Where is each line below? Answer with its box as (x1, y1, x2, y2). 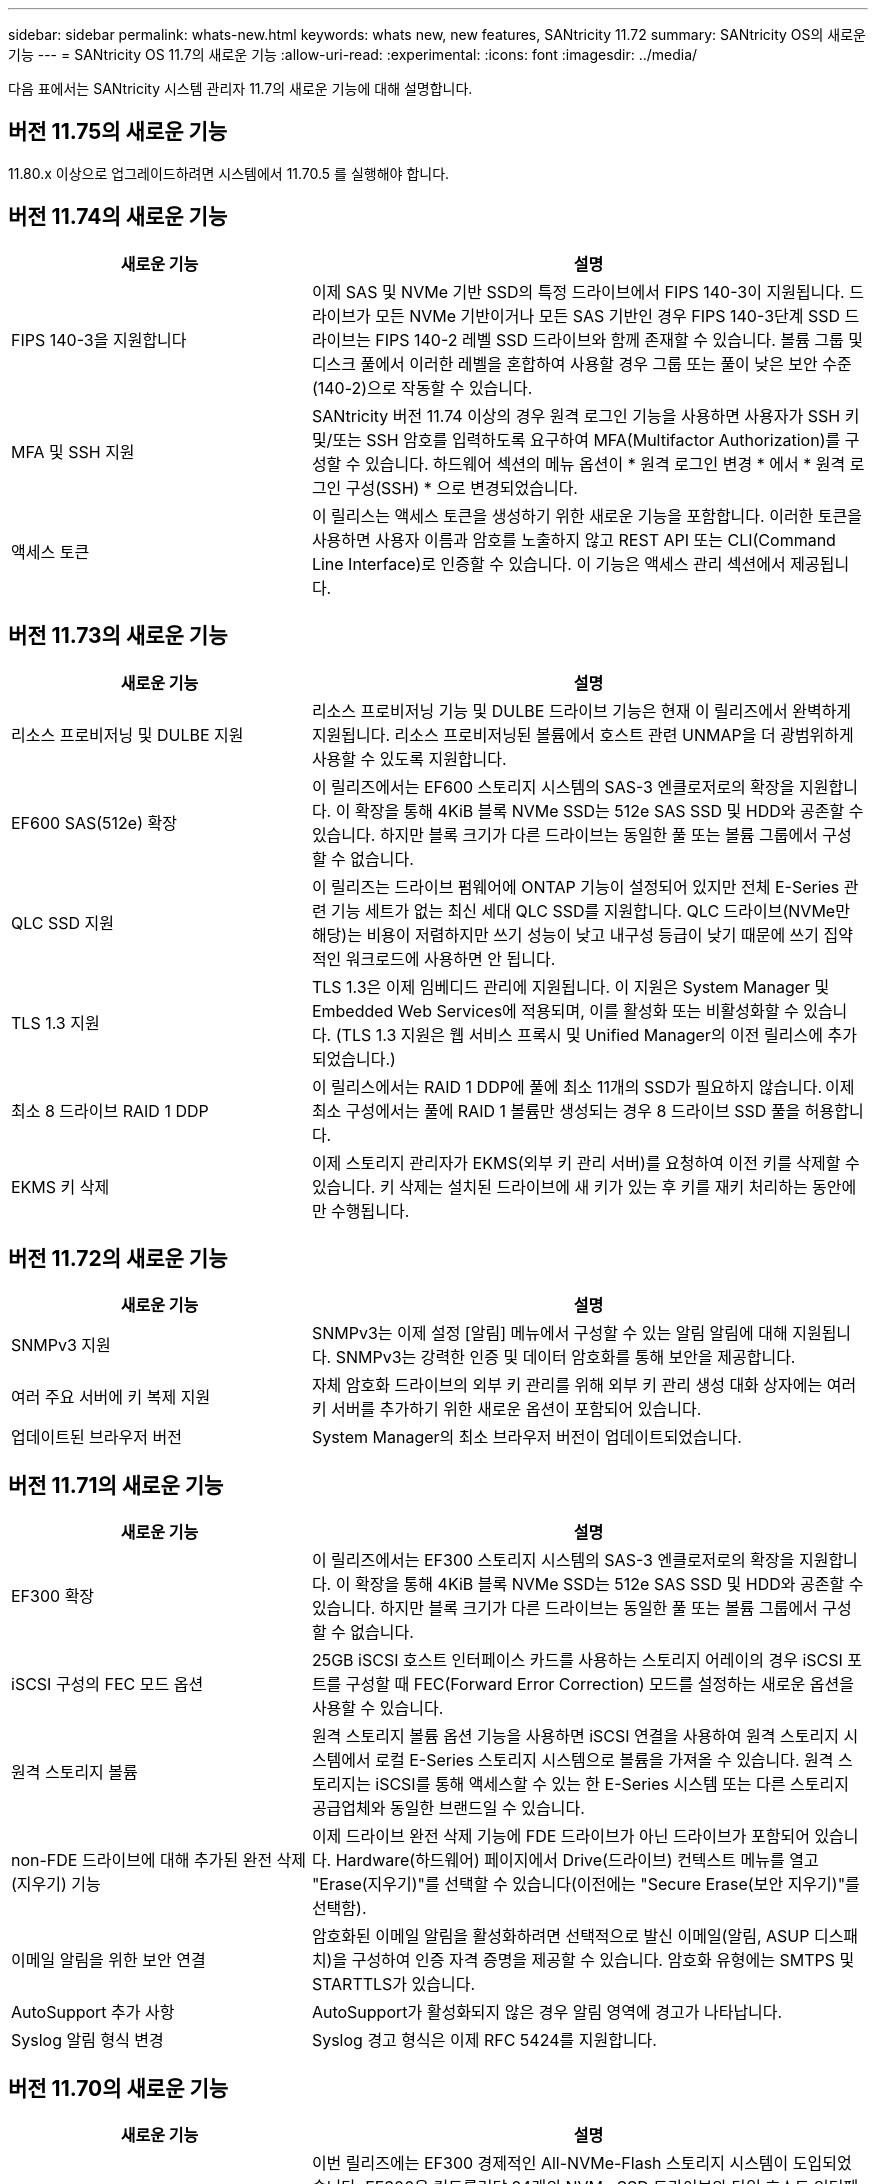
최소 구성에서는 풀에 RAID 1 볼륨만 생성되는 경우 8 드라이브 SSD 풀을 (311, 1100, 801, 1121)
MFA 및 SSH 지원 (11, 441, 135, 462)
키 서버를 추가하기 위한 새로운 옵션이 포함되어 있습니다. (311, 1399, 702, 1420)
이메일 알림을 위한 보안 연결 (11, 1950, 206, 1971)
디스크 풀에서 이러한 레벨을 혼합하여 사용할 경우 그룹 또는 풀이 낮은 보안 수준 (311, 353, 852, 374)
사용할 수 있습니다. (311, 1698, 444, 1719)
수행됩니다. (331, 1200, 410, 1221)
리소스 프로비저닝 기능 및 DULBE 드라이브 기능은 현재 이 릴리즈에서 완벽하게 (311, 700, 852, 721)
